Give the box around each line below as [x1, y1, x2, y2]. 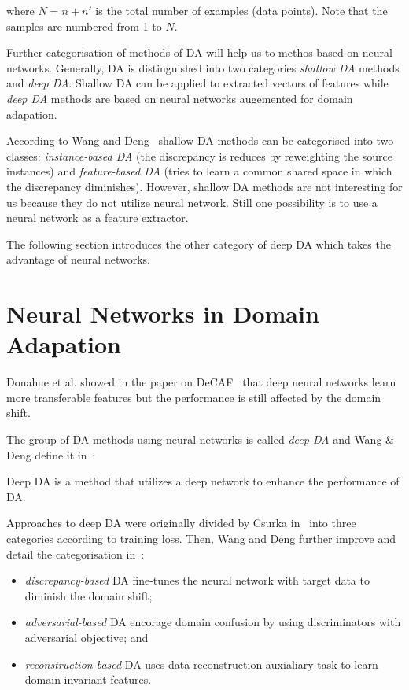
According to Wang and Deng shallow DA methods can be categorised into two [6, 132, 394, 149]
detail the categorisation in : [6, 545, 145, 562]
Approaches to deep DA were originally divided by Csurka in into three [6, 515, 356, 531]
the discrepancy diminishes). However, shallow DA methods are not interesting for [6, 178, 403, 194]
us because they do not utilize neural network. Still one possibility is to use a [6, 194, 378, 210]
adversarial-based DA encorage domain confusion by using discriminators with [24, 614, 401, 630]
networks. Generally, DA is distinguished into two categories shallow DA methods [6, 59, 400, 76]
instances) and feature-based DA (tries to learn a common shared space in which [6, 163, 392, 179]
